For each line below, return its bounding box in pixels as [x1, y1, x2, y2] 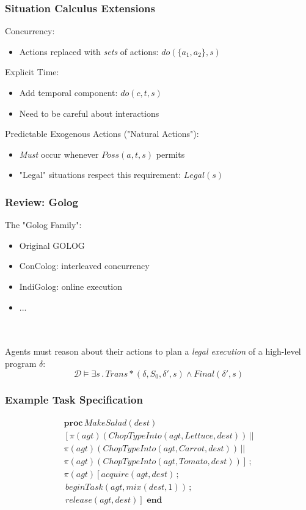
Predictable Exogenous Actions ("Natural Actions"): [5, 127, 199, 140]
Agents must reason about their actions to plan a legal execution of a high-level [5, 345, 301, 358]
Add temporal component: [19, 86, 118, 98]
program [5, 357, 37, 369]
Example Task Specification [5, 392, 143, 407]
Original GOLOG [19, 238, 85, 251]
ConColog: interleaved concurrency [19, 259, 150, 272]
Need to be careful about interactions [19, 106, 159, 119]
